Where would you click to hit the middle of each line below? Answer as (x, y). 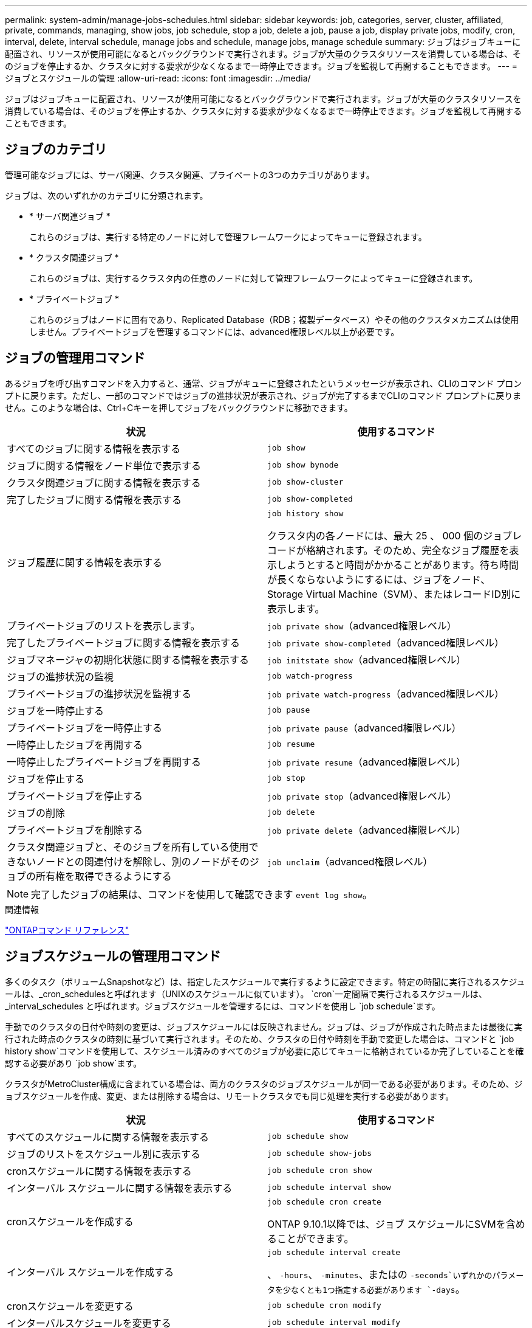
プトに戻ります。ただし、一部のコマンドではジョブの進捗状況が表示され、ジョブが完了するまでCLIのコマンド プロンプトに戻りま (263, 395)
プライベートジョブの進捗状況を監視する (99, 693)
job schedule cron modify (324, 1306)
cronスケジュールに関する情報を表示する (99, 1171)
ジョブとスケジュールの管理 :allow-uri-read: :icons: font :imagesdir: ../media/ (158, 78)
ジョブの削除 (36, 813)
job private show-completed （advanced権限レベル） (386, 642)
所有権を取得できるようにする (104, 876)
